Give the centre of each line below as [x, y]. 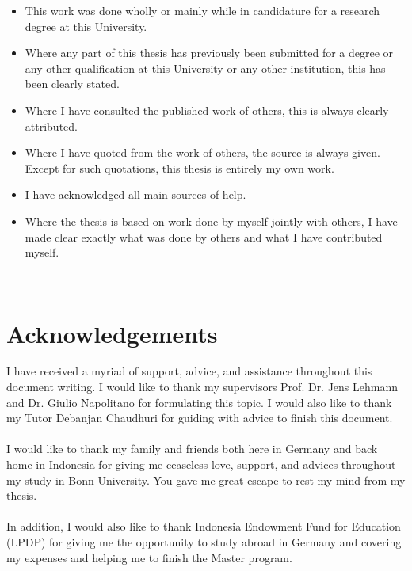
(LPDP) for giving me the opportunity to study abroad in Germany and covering [204, 541]
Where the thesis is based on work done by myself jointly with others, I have [211, 221]
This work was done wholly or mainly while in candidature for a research [202, 10]
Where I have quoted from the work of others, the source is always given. [202, 152]
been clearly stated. [72, 84]
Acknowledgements [112, 333]
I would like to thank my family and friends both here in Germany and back [192, 449]
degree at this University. [86, 26]
